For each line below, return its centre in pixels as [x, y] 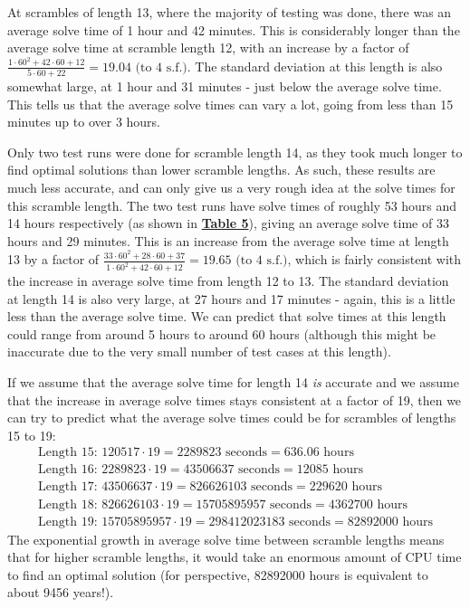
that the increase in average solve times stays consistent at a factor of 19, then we [235, 399]
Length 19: [68, 522]
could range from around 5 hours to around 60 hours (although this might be [222, 333]
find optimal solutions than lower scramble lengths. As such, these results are [221, 170]
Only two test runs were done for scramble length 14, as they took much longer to [235, 152]
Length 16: [68, 470]
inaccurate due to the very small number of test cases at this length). [199, 351]
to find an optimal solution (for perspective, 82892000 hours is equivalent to [218, 574]
